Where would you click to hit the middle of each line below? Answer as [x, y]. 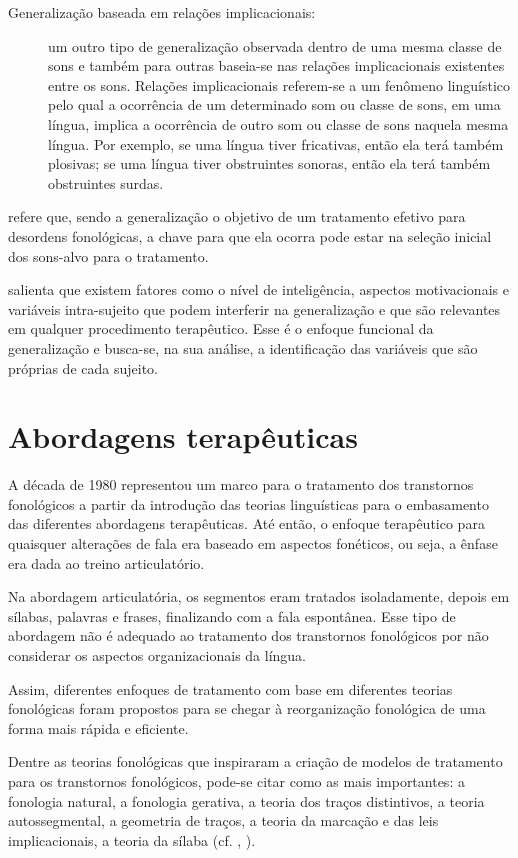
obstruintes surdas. [106, 182]
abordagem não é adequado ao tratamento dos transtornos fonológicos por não [248, 635]
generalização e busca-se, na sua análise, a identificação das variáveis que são [243, 347]
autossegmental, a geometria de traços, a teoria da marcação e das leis [223, 820]
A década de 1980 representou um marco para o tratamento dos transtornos [241, 484]
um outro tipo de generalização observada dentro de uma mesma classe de [275, 45]
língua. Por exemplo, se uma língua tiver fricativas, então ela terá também [276, 143]
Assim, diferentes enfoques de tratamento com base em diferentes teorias [230, 688]
